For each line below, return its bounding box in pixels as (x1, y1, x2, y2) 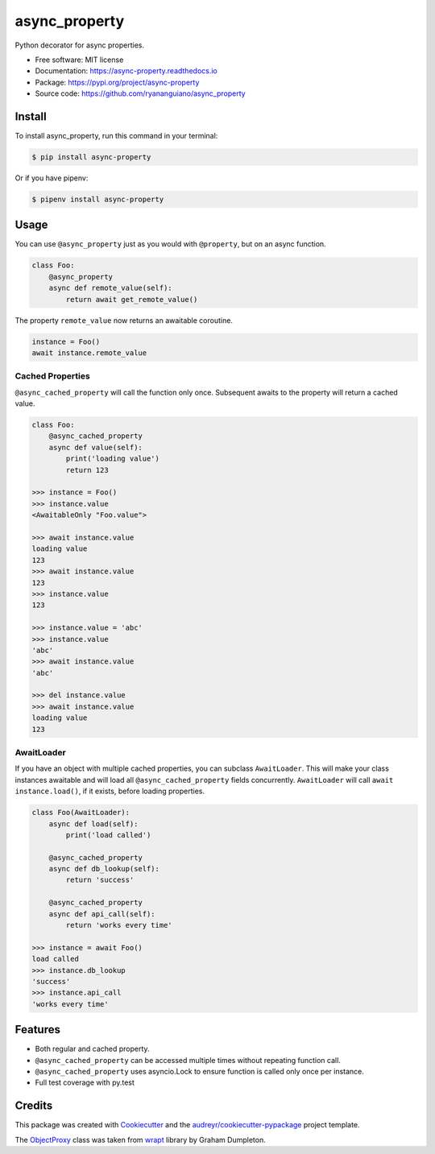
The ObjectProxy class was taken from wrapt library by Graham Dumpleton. (14, 1135, 266, 1144)
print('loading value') (65, 454, 160, 463)
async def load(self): (48, 819, 139, 829)
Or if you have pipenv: (14, 173, 89, 183)
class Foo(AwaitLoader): (31, 808, 130, 817)
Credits (14, 1099, 53, 1113)
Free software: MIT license (35, 55, 124, 64)
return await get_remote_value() (65, 295, 198, 304)
